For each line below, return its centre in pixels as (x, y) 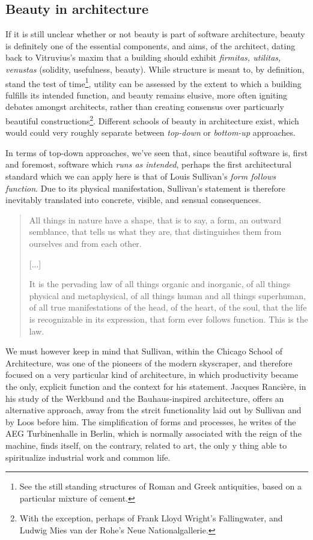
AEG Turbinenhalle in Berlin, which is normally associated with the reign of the (153, 433)
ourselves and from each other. (85, 244)
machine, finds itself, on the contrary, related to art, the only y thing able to (146, 445)
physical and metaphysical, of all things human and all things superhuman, (167, 295)
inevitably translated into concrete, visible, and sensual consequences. (133, 200)
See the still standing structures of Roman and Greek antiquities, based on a (160, 486)
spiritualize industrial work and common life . (88, 457)
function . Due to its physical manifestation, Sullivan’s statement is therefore (145, 188)
